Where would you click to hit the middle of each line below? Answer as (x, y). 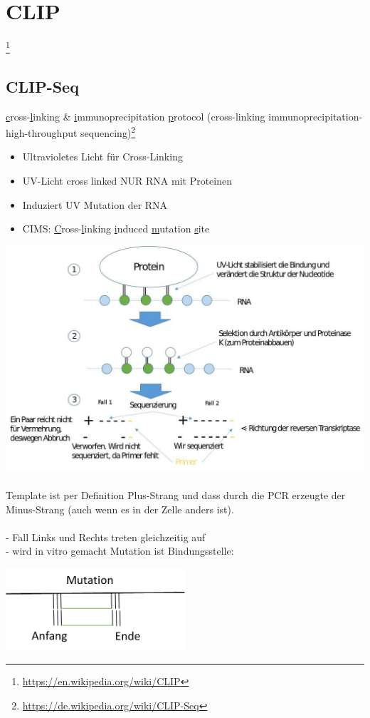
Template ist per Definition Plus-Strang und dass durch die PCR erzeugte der (176, 494)
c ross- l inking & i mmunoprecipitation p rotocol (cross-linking (136, 116)
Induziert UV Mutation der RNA (95, 204)
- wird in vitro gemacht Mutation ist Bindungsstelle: (120, 551)
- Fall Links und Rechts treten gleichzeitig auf (106, 537)
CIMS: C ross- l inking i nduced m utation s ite (116, 229)
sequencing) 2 (108, 132)
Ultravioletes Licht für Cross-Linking (102, 157)
